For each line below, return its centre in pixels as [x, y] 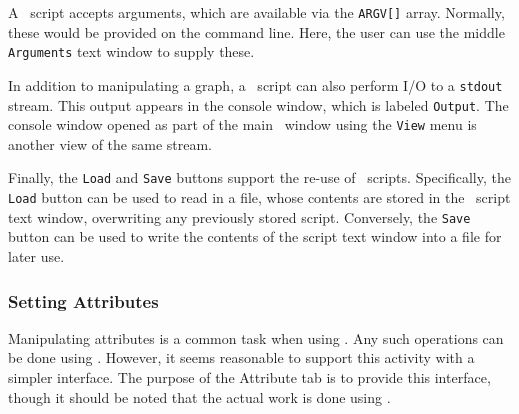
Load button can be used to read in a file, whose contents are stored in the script [259, 197]
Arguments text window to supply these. [131, 51]
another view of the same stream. [110, 143]
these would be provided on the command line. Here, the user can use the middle [256, 31]
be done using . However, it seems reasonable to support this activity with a [241, 357]
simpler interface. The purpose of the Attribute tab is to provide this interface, [249, 377]
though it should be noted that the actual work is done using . [199, 396]
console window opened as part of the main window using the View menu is [242, 124]
